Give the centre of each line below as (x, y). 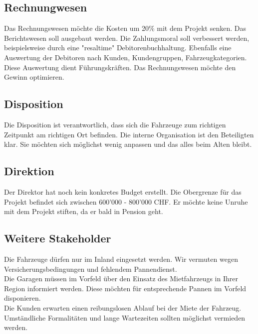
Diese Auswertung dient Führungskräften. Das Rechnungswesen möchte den (120, 67)
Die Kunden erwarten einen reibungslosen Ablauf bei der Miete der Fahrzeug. (123, 307)
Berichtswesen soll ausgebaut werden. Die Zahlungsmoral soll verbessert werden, (127, 38)
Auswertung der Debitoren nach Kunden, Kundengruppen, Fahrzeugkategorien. (126, 57)
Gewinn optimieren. (34, 77)
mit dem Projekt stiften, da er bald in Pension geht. (84, 211)
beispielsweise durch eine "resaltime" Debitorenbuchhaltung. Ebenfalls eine (118, 48)
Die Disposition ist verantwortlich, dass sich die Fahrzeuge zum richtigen (115, 124)
